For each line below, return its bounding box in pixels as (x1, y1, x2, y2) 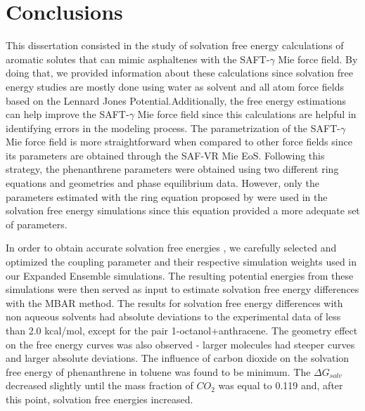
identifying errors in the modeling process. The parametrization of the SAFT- (6, 120, 340, 135)
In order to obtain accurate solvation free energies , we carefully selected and (6, 240, 337, 255)
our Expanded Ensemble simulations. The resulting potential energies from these (6, 268, 354, 282)
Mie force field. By (278, 51, 358, 66)
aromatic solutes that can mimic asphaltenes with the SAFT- (6, 51, 270, 66)
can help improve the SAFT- (6, 107, 129, 122)
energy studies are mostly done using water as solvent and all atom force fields (6, 79, 344, 93)
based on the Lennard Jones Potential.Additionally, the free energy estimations (6, 93, 347, 107)
